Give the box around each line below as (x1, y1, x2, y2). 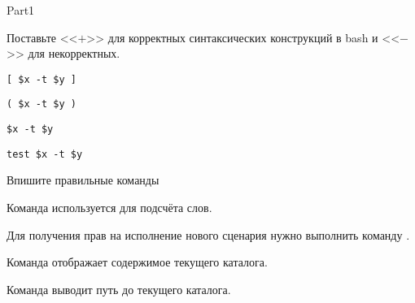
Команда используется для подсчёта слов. (7, 199, 212, 215)
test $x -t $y (7, 148, 83, 160)
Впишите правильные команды (7, 171, 159, 188)
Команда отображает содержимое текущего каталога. (7, 253, 268, 271)
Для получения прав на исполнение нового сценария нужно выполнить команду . (7, 226, 410, 243)
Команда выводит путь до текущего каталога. (7, 280, 231, 297)
